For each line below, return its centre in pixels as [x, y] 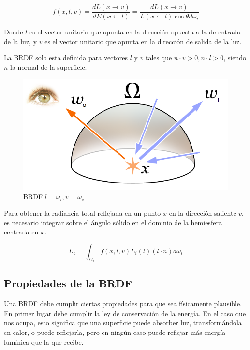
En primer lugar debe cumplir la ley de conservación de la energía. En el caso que [125, 313]
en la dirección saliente [203, 212]
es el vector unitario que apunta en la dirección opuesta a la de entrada [135, 32]
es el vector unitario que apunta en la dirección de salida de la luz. [143, 41]
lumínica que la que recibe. [44, 342]
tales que [159, 58]
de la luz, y [21, 41]
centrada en [21, 232]
